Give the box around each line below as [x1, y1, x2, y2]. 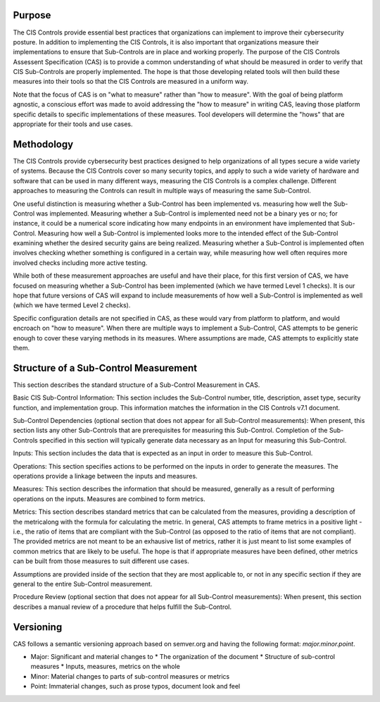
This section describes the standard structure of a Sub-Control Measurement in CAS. [13, 381, 260, 389]
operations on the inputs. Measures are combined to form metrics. [13, 494, 205, 503]
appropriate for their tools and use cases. [13, 120, 133, 128]
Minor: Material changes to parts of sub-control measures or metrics [30, 672, 230, 680]
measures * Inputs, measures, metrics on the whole [30, 663, 181, 671]
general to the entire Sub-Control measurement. [13, 579, 153, 588]
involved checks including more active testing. [13, 258, 148, 267]
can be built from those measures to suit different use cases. [13, 557, 190, 565]
